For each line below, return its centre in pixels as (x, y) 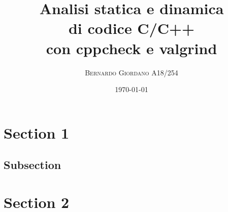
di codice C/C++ (132, 28)
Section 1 (37, 132)
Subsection (32, 165)
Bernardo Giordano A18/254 (132, 72)
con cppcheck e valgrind (132, 48)
